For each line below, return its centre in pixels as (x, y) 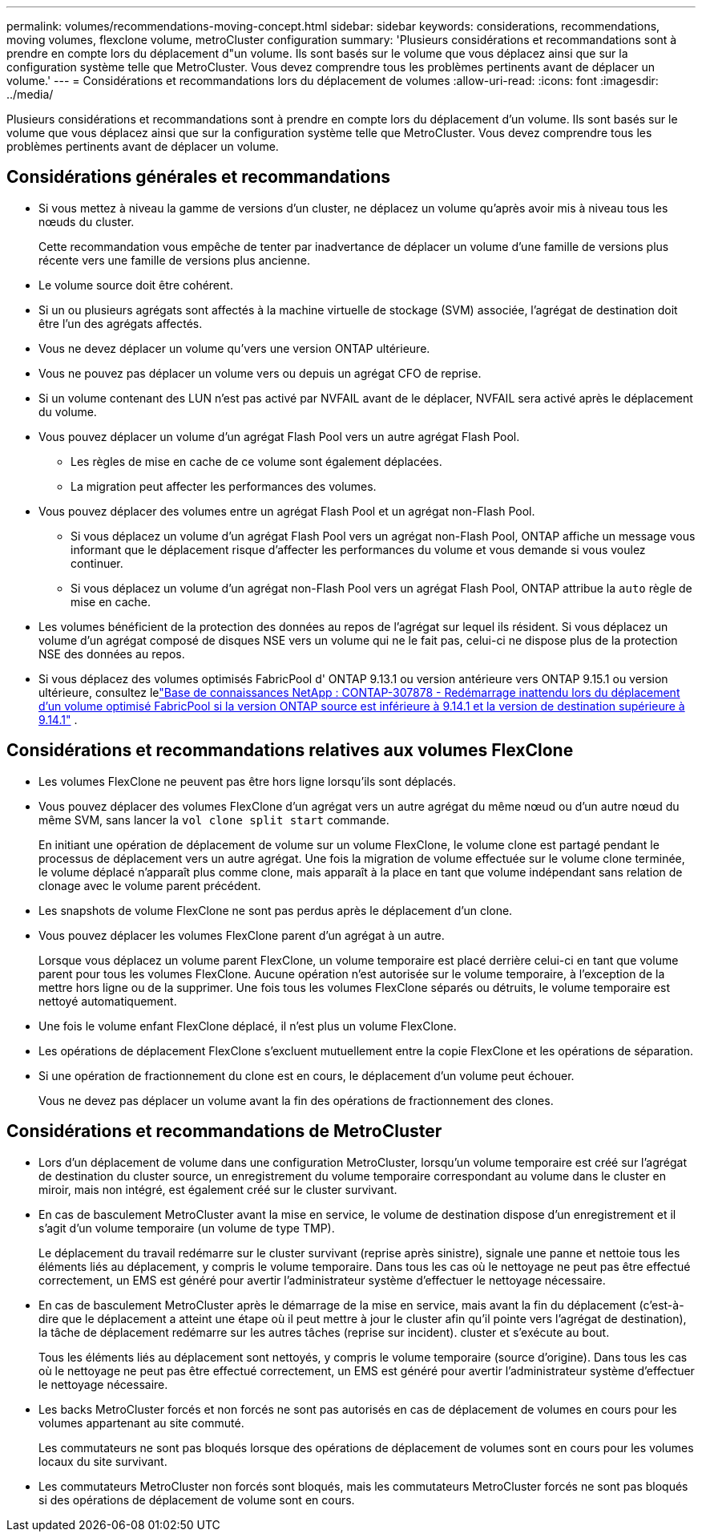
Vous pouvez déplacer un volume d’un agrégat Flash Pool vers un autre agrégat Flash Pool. (279, 436)
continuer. (97, 563)
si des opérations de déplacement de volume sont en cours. (197, 1500)
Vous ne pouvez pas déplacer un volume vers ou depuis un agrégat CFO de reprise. (260, 373)
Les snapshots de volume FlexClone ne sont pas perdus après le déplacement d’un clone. (276, 910)
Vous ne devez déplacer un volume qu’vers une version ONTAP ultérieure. (234, 348)
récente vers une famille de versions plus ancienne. (175, 260)
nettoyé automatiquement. (108, 1001)
